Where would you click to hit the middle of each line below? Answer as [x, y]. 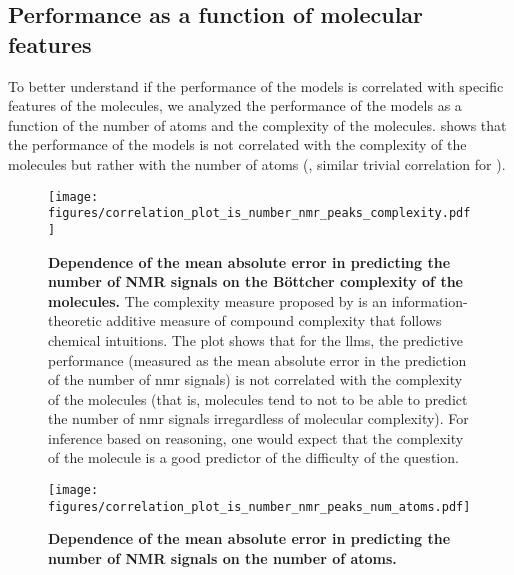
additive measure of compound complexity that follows [274, 320]
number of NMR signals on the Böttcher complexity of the [255, 281]
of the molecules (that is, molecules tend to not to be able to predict [258, 398]
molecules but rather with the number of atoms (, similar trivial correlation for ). [257, 163]
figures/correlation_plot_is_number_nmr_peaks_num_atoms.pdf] [259, 506]
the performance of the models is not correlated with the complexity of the [237, 144]
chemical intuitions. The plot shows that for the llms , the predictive [255, 339]
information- [429, 300]
